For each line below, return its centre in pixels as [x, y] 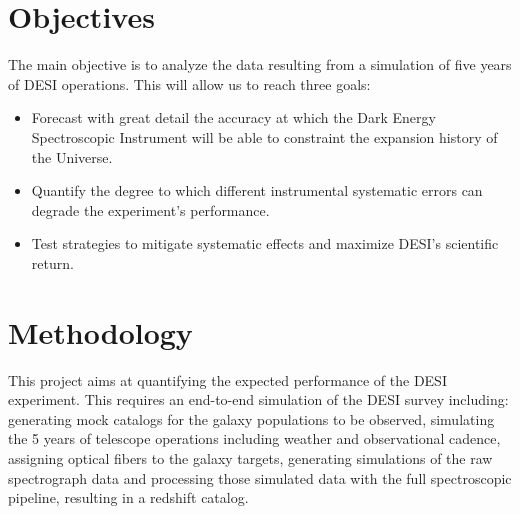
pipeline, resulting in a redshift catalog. [128, 497]
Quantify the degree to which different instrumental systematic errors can [257, 190]
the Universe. [72, 156]
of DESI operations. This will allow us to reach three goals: [189, 83]
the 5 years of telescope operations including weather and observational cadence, [254, 438]
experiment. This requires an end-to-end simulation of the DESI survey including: [258, 399]
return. [52, 262]
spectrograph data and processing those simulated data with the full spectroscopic [260, 477]
